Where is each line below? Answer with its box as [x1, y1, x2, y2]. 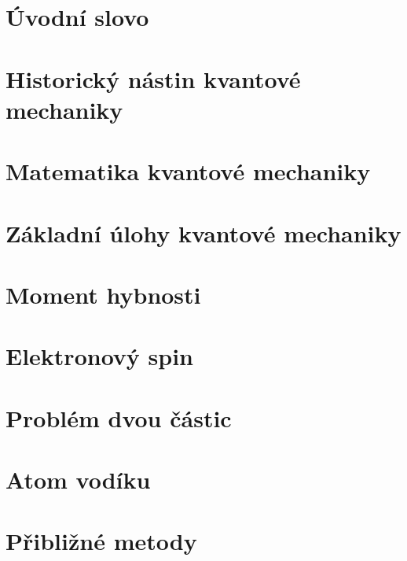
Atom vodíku [5, 463, 151, 495]
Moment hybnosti [5, 278, 201, 310]
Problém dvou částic [5, 401, 232, 434]
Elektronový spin [5, 340, 193, 372]
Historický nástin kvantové [5, 62, 301, 94]
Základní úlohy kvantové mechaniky [5, 216, 401, 249]
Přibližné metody [5, 525, 197, 557]
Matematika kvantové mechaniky [5, 155, 371, 187]
